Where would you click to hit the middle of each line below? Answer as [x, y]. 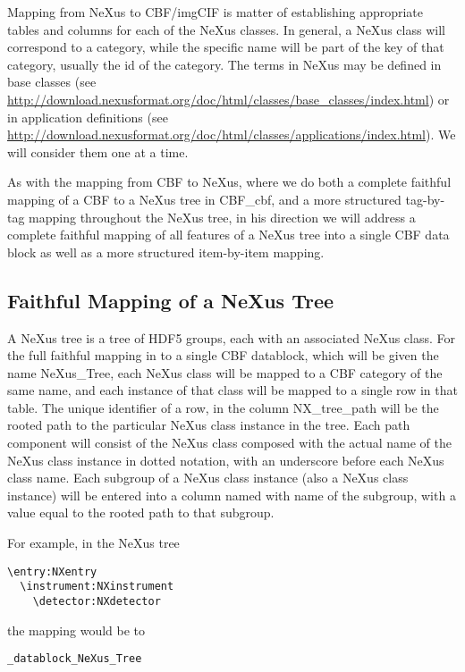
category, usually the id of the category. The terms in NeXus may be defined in [224, 64]
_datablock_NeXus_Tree [75, 659]
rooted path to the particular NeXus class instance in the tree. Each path [209, 425]
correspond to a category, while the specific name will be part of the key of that [226, 47]
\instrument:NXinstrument [97, 587]
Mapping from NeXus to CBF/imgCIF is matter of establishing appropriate [216, 12]
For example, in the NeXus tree [93, 543]
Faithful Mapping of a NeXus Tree [171, 300]
